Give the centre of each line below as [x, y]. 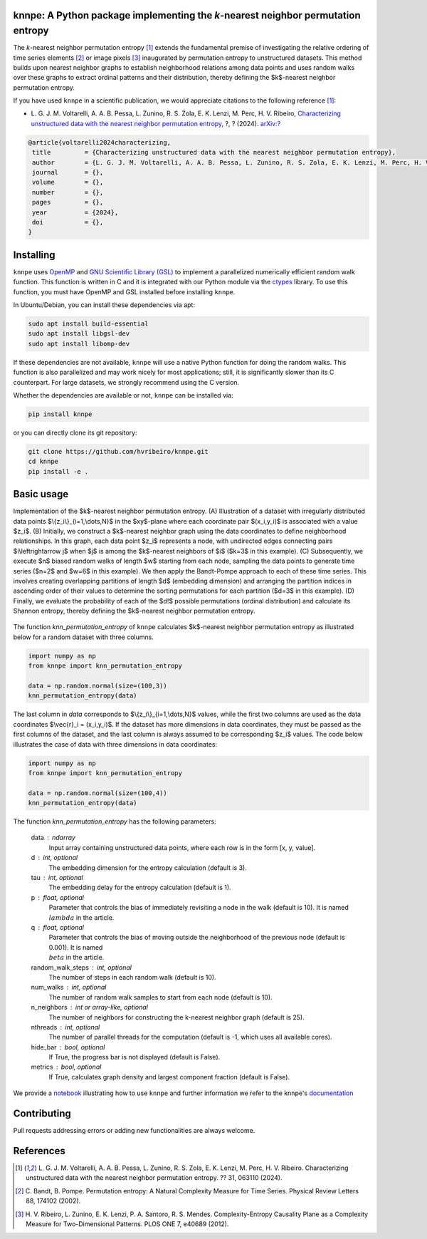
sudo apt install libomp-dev [79, 343]
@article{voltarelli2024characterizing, [99, 142]
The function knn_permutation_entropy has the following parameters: [115, 821]
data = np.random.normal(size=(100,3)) [97, 686]
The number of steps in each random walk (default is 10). [132, 977]
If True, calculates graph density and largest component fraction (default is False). [169, 1077]
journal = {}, [68, 172]
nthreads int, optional [65, 1027]
